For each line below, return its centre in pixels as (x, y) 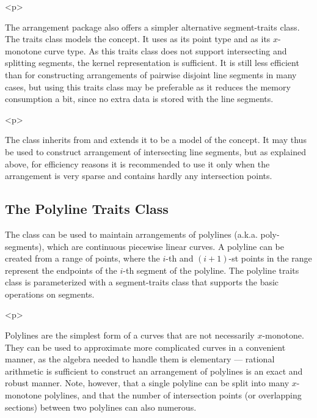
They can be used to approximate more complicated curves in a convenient (145, 347)
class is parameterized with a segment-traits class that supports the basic (142, 282)
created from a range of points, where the (82, 258)
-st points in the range (270, 258)
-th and (180, 258)
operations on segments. (50, 294)
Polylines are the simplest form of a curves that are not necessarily (130, 335)
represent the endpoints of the (61, 270)
